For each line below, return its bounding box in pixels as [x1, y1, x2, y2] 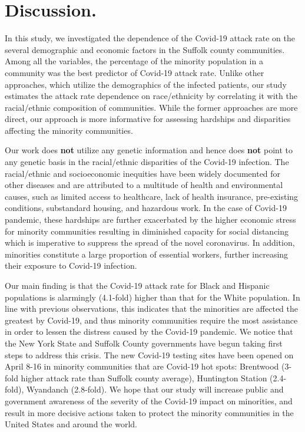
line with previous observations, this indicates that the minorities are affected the [5, 302, 298, 315]
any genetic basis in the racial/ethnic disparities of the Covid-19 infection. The [5, 156, 289, 168]
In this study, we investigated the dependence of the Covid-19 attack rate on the [5, 32, 295, 44]
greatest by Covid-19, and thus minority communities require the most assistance [5, 314, 298, 326]
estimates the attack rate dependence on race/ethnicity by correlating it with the [5, 90, 297, 102]
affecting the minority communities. [5, 124, 133, 136]
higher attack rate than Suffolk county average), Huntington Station [21, 371, 267, 384]
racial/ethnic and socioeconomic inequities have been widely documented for [5, 167, 281, 179]
